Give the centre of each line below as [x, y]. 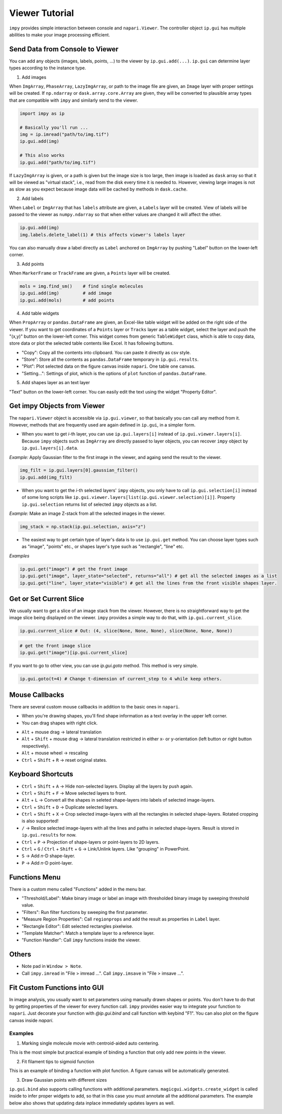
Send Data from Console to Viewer [64, 49]
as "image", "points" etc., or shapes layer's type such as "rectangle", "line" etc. [103, 547]
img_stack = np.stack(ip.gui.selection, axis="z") [83, 527]
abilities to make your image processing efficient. [60, 34]
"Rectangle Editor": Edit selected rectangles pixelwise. [77, 926]
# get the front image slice [55, 646]
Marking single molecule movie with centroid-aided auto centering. [90, 1043]
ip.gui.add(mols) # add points [67, 300]
